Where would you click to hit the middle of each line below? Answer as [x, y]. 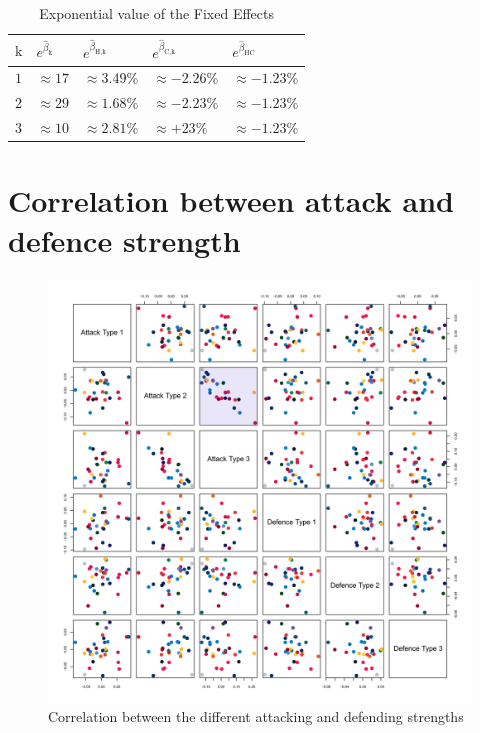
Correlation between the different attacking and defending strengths [256, 716]
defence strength [124, 239]
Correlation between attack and [231, 200]
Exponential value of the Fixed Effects [157, 13]
